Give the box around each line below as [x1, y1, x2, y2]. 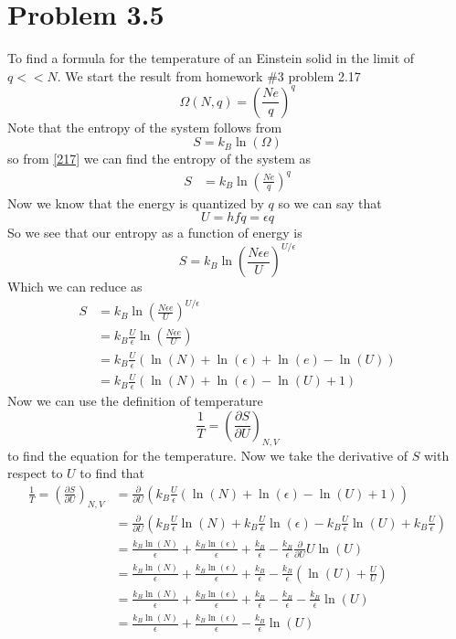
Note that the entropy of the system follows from [7, 117, 282, 136]
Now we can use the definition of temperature [7, 391, 263, 410]
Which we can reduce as [7, 277, 143, 296]
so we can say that [278, 193, 382, 212]
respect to [7, 463, 63, 483]
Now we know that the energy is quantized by [7, 193, 264, 212]
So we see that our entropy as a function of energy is [7, 223, 302, 242]
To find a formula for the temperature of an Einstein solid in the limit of [7, 48, 415, 68]
